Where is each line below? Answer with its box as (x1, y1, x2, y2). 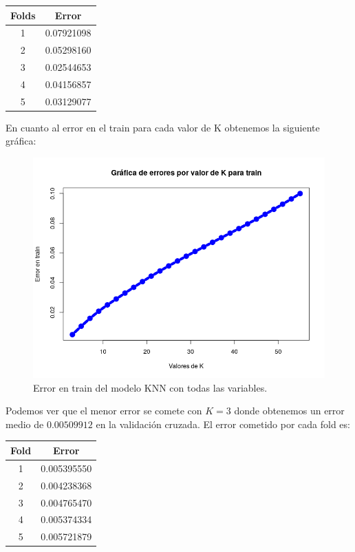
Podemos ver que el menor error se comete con (6, 403, 202, 418)
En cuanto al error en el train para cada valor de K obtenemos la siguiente (6, 120, 320, 134)
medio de (6, 416, 44, 431)
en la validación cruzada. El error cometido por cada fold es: (96, 416, 350, 431)
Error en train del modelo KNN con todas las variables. (33, 380, 268, 394)
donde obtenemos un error (234, 403, 345, 418)
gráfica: (6, 134, 36, 148)
